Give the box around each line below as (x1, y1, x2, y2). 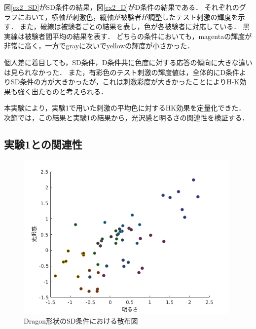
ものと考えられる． (45, 86, 108, 96)
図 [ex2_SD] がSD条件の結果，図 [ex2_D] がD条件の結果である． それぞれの (4, 2, 239, 12)
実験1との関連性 (4, 136, 82, 151)
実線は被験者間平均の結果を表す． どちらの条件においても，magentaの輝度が (4, 31, 252, 41)
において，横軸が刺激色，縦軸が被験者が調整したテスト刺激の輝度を (17, 11, 238, 22)
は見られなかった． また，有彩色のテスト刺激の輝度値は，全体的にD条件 (4, 67, 240, 77)
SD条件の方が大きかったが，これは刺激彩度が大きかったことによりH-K (10, 76, 240, 87)
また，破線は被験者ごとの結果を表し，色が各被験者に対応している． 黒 (20, 21, 250, 32)
